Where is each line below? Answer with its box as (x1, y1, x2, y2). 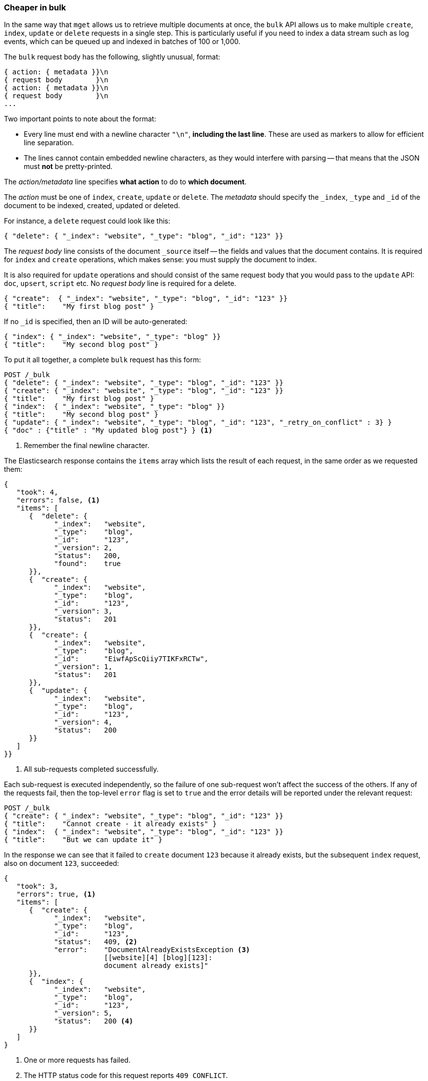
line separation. (24, 138, 74, 147)
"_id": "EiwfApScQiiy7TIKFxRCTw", (54, 655, 209, 663)
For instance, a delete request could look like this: (4, 217, 171, 226)
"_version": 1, (54, 663, 113, 671)
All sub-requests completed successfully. (24, 765, 159, 774)
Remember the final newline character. (24, 441, 149, 450)
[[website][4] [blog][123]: (104, 954, 213, 962)
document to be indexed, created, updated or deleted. (4, 201, 180, 210)
